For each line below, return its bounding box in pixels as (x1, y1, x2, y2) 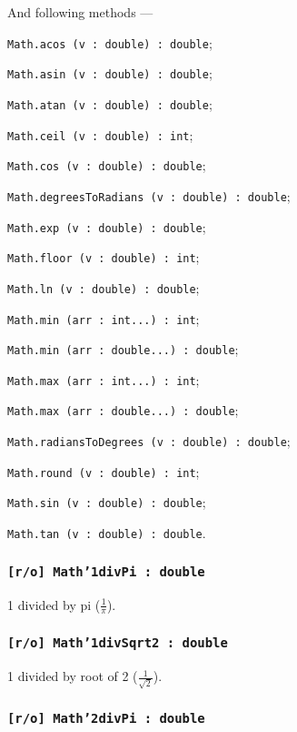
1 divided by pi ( (7, 595, 101, 614)
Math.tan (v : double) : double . (7, 524, 206, 543)
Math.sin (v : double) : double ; (7, 493, 206, 512)
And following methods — (7, 3, 153, 21)
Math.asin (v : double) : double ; (7, 64, 213, 83)
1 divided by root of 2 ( (7, 666, 138, 686)
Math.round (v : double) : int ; (7, 462, 200, 481)
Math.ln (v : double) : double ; (7, 278, 200, 297)
